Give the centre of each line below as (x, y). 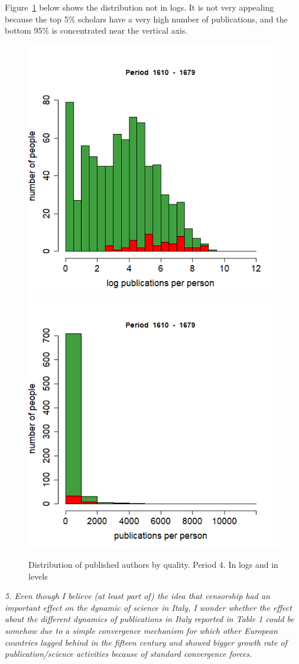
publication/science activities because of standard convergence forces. (129, 654)
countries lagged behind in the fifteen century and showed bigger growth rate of (146, 642)
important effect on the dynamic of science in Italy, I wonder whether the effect (148, 607)
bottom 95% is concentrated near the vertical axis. (96, 30)
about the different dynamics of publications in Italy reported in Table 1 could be (149, 619)
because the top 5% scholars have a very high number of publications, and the (146, 19)
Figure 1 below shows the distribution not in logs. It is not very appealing (139, 7)
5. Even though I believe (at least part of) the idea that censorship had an (137, 596)
